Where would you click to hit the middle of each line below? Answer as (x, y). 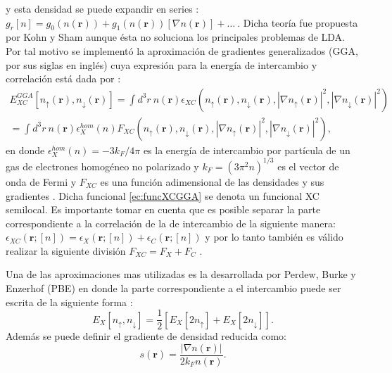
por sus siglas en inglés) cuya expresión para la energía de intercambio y (162, 64)
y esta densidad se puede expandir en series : (102, 8)
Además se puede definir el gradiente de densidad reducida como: (146, 336)
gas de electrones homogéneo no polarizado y (102, 166)
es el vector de (308, 166)
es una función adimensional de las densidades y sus (212, 181)
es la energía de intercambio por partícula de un (247, 150)
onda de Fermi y (41, 181)
